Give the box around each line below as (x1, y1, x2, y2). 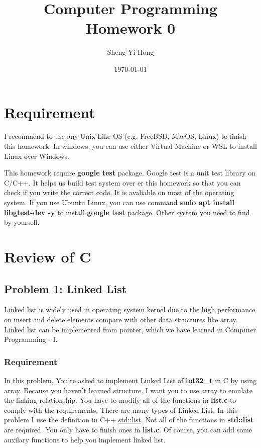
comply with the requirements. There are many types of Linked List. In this (4, 404, 238, 415)
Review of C (4, 246, 91, 266)
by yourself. (4, 217, 40, 227)
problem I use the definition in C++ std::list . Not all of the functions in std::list (4, 414, 254, 425)
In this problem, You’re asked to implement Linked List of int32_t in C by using (4, 375, 256, 385)
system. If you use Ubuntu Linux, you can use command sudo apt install (4, 197, 234, 207)
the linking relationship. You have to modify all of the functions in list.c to (4, 395, 236, 405)
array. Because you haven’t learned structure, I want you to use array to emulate (4, 385, 252, 395)
